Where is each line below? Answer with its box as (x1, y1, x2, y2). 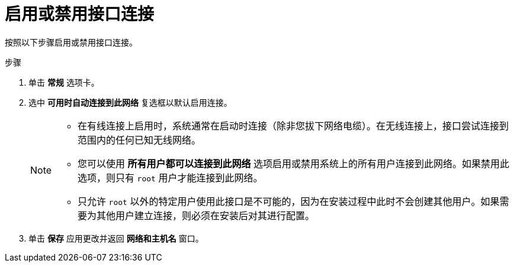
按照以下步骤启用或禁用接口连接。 (5, 37, 137, 47)
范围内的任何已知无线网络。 (78, 133, 201, 146)
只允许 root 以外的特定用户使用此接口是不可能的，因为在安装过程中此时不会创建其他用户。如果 (78, 195, 500, 207)
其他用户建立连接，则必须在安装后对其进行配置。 (97, 209, 315, 222)
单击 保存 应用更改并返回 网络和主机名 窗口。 (28, 233, 204, 243)
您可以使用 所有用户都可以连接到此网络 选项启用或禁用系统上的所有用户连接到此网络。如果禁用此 (78, 157, 510, 170)
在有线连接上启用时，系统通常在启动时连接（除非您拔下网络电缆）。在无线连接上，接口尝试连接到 (78, 119, 509, 132)
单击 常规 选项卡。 (28, 77, 99, 87)
